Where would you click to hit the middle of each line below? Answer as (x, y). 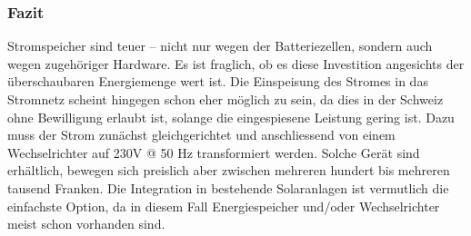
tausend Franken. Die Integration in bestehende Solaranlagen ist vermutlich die (228, 187)
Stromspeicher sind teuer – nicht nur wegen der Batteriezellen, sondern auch (220, 46)
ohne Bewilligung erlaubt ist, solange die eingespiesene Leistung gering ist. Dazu (231, 117)
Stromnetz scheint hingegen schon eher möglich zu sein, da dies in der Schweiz (225, 99)
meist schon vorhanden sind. (86, 224)
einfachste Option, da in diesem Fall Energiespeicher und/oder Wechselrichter (224, 206)
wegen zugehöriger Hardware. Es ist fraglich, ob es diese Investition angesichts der (236, 63)
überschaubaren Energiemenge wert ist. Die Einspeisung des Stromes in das (218, 81)
